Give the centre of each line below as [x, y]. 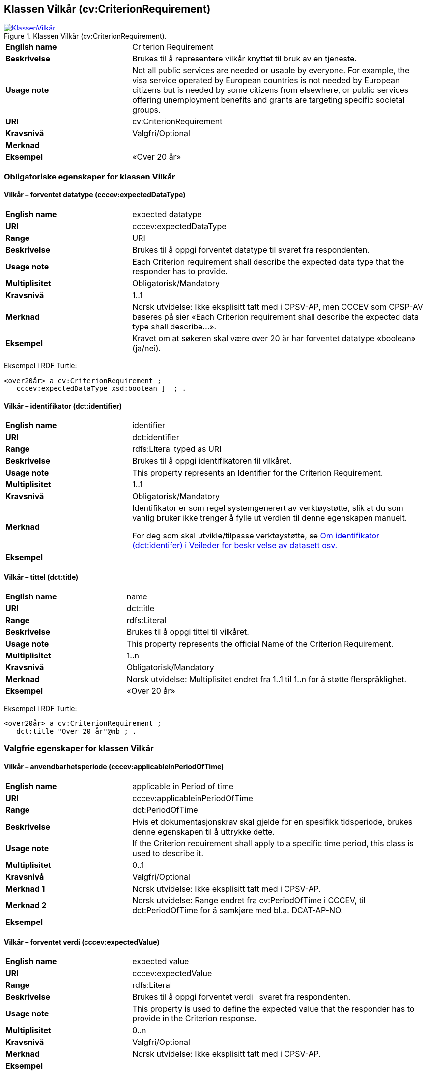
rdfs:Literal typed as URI [177, 449]
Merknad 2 [26, 906]
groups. [146, 110]
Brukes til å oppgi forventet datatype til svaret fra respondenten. [251, 250]
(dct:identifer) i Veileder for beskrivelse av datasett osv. [235, 546]
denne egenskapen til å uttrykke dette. [203, 832]
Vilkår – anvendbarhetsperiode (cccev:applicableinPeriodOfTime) [114, 767]
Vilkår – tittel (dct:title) [41, 577]
